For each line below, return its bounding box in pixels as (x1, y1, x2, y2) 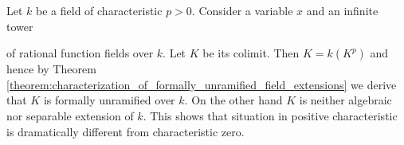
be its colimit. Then (202, 45, 300, 61)
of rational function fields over (6, 45, 154, 61)
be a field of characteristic (36, 2, 163, 18)
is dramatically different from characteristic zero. (6, 123, 245, 139)
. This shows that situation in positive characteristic (143, 107, 398, 123)
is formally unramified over (43, 92, 175, 108)
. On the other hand (184, 92, 283, 108)
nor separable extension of (6, 107, 134, 123)
